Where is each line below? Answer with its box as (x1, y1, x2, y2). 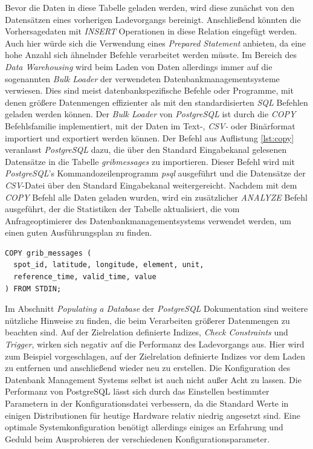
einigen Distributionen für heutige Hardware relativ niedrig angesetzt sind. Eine (5, 409, 300, 421)
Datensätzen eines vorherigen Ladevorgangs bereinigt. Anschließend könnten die (5, 13, 301, 25)
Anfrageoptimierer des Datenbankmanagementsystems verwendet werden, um (5, 214, 291, 227)
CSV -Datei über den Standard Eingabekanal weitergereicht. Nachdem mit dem (5, 178, 297, 191)
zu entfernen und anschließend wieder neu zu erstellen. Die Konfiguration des (5, 361, 291, 374)
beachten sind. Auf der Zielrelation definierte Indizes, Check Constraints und (5, 326, 288, 338)
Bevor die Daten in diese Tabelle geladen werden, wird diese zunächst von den (5, 1, 295, 13)
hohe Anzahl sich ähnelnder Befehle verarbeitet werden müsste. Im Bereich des (5, 48, 297, 61)
